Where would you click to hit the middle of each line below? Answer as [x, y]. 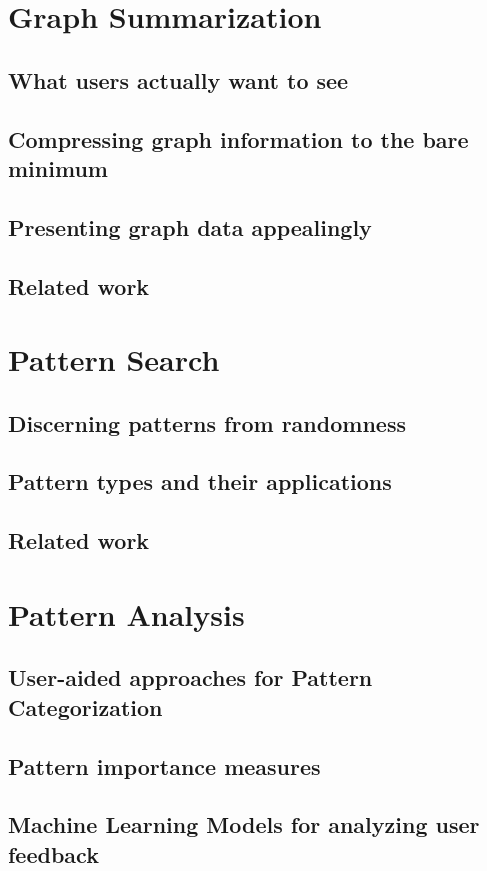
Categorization [85, 706]
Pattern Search [114, 359]
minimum [58, 167]
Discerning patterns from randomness [207, 422]
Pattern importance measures [164, 765]
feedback [53, 853]
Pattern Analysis [126, 613]
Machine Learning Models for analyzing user [244, 824]
